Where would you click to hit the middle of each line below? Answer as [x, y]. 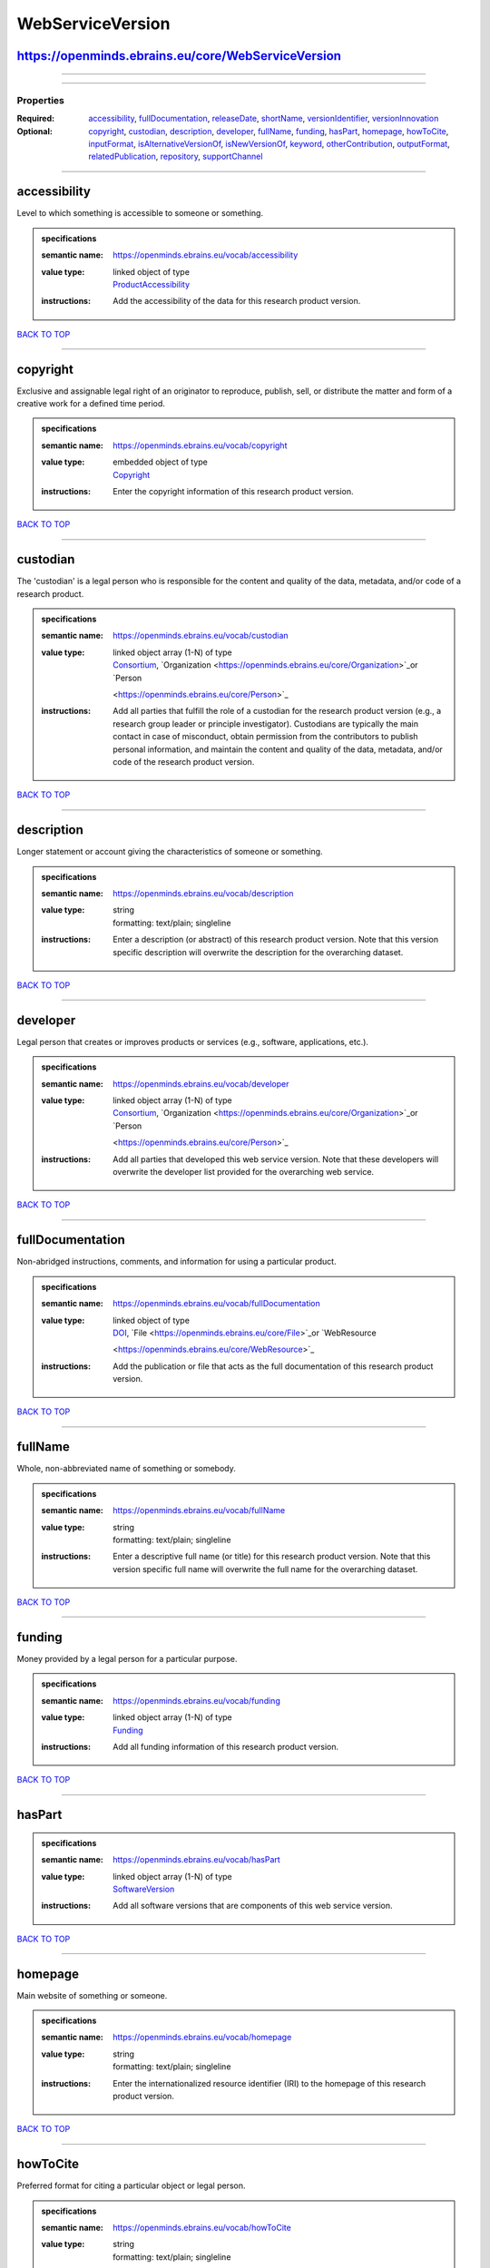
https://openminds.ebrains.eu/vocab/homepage [202, 2038]
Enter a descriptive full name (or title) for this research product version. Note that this [272, 1557]
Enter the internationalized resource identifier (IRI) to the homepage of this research [269, 2083]
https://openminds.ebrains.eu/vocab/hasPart [196, 1860]
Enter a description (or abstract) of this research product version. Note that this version [276, 940]
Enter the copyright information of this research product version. [233, 491]
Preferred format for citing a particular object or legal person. [131, 2185]
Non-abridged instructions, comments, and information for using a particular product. [176, 1262]
